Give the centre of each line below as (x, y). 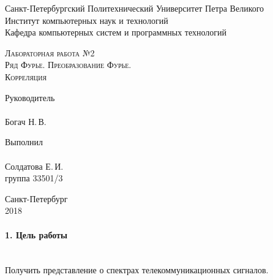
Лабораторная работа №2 (50, 52)
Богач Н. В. (26, 121)
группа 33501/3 (34, 178)
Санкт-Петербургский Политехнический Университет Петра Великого (135, 8)
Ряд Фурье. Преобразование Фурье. (68, 65)
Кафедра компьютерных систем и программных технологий (116, 32)
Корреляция (26, 76)
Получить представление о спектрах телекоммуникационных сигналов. (137, 270)
